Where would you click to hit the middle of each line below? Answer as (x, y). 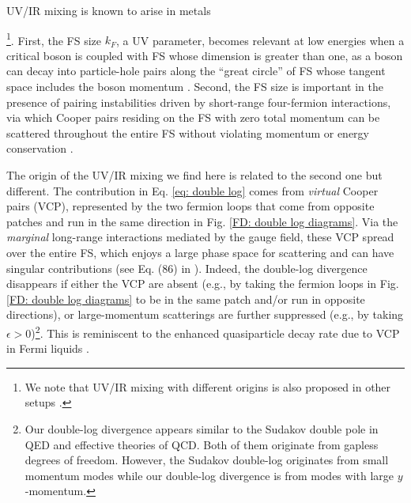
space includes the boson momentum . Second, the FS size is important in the (195, 87)
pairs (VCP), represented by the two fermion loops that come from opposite (190, 206)
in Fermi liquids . (48, 348)
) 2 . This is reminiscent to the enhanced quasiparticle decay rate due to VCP (215, 331)
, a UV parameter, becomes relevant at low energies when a (260, 40)
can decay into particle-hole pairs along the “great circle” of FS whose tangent (196, 71)
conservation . (40, 148)
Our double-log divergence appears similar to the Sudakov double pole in (202, 428)
